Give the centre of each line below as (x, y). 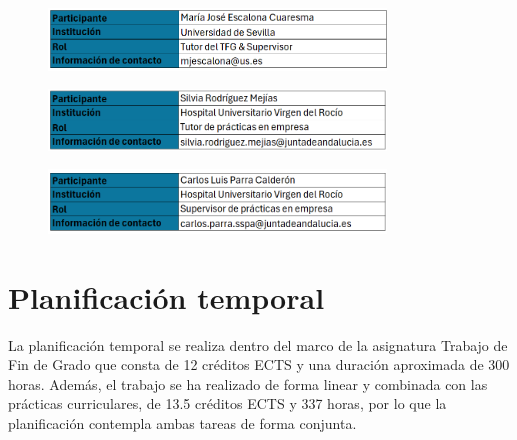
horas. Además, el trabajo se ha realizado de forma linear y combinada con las (248, 383)
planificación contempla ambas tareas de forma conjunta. (182, 422)
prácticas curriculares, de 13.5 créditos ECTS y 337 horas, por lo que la (227, 403)
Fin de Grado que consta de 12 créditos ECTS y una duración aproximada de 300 (259, 364)
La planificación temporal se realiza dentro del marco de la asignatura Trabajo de (258, 344)
